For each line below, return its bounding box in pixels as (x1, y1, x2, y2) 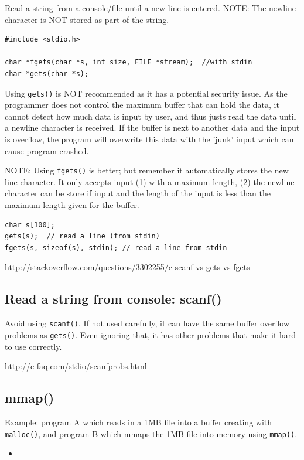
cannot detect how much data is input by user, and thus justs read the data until (5, 110, 296, 122)
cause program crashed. (5, 144, 89, 156)
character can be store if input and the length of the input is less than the (5, 187, 271, 199)
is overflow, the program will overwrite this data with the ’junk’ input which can (5, 133, 294, 145)
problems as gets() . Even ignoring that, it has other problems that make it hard (5, 328, 296, 340)
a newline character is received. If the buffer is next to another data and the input (5, 121, 300, 134)
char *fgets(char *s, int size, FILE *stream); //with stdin (5, 58, 252, 67)
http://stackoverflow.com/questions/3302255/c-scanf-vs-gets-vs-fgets (5, 261, 250, 273)
